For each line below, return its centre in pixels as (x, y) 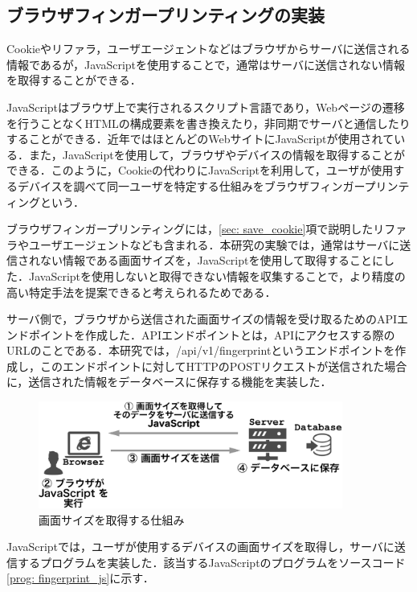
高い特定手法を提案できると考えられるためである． (141, 292)
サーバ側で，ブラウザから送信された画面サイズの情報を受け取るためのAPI (202, 319)
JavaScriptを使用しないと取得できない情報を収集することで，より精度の (217, 275)
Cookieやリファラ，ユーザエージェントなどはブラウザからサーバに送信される (208, 49)
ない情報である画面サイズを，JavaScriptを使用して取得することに (212, 260)
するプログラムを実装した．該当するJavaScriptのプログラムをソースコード (211, 562)
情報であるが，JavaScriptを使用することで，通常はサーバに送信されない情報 (206, 64)
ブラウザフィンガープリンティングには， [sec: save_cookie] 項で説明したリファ (207, 229)
